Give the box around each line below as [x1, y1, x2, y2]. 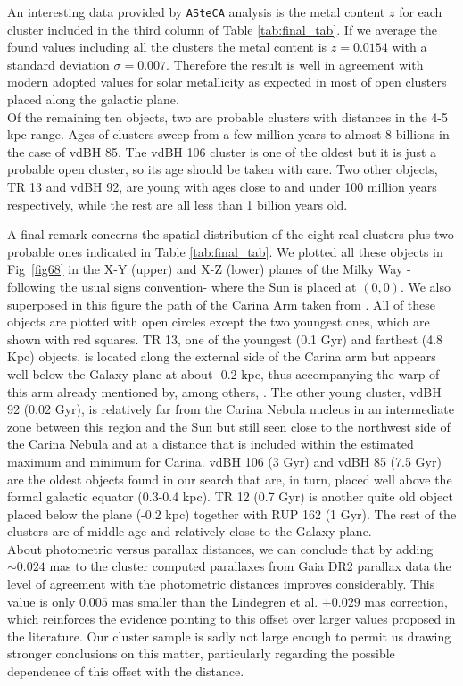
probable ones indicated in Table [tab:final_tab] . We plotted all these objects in [7, 242, 443, 260]
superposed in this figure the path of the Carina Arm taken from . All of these [7, 294, 436, 313]
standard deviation [7, 54, 110, 73]
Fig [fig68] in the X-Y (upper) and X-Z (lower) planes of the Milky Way [7, 260, 403, 278]
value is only [7, 591, 76, 610]
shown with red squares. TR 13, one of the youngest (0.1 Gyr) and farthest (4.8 [7, 329, 443, 348]
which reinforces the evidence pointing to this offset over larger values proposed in [7, 609, 456, 628]
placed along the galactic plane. [7, 90, 179, 109]
